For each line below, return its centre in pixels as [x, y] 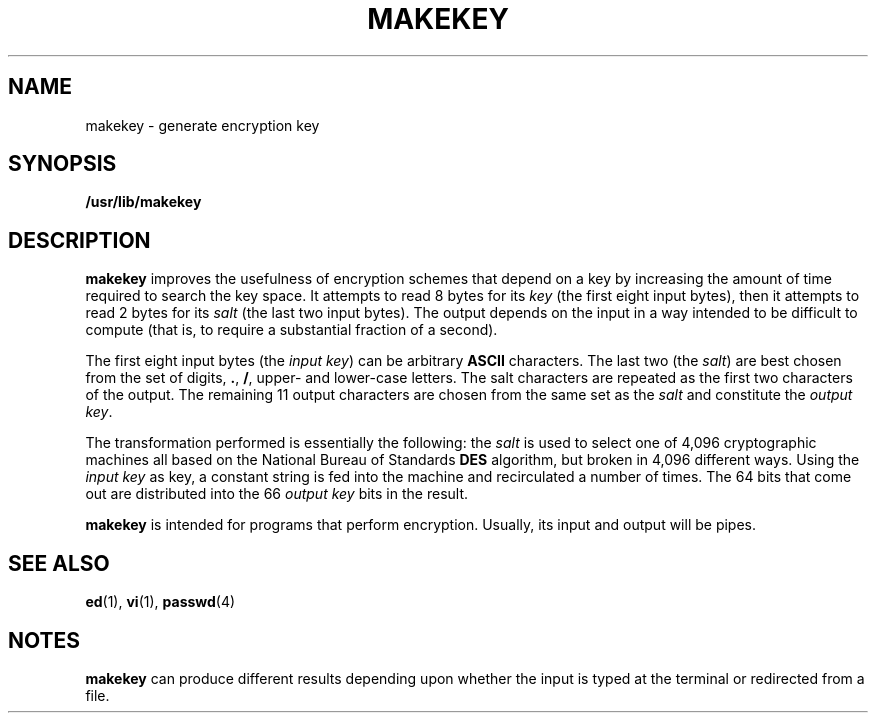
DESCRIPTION [79, 240]
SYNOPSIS [62, 164]
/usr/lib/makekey [143, 202]
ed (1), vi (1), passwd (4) [160, 602]
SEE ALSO [59, 563]
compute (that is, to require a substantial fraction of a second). [291, 330]
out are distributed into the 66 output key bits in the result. [277, 494]
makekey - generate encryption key [202, 125]
